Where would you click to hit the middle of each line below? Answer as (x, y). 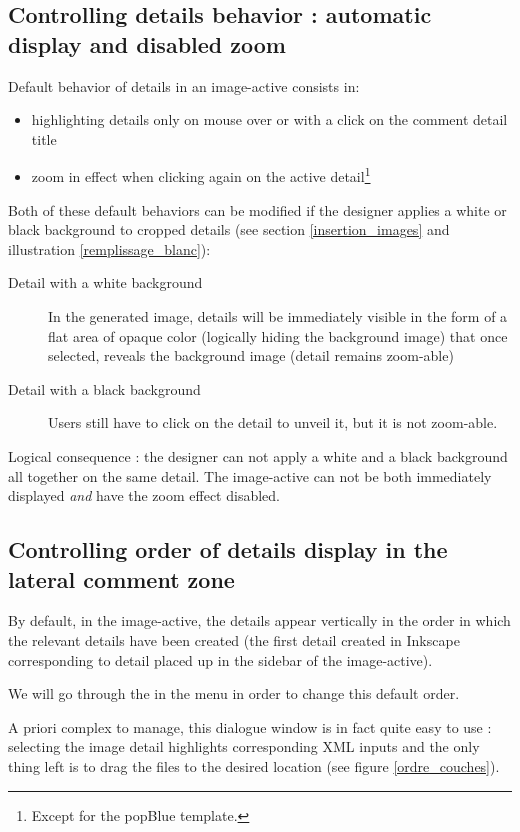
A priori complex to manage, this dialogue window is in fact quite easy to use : (250, 726)
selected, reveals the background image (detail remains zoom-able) (251, 355)
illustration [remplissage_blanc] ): (109, 248)
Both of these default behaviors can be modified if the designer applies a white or (257, 209)
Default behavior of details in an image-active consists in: (184, 85)
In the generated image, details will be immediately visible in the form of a (278, 316)
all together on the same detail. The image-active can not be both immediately (250, 475)
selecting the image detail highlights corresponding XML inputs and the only (244, 746)
